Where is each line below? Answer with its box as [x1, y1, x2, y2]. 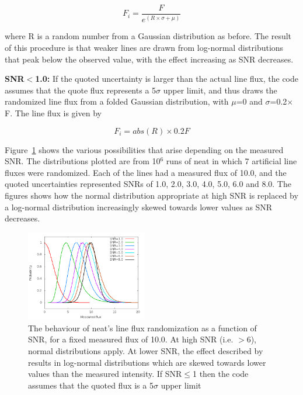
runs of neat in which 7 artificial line [166, 155, 297, 167]
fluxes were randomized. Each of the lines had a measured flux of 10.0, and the [5, 166, 287, 178]
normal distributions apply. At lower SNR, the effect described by [28, 344, 263, 356]
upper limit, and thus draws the [163, 84, 277, 96]
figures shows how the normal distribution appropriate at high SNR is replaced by [5, 189, 298, 201]
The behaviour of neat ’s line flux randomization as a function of [28, 321, 257, 334]
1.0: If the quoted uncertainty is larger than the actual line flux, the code [35, 72, 299, 85]
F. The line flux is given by [5, 106, 102, 119]
